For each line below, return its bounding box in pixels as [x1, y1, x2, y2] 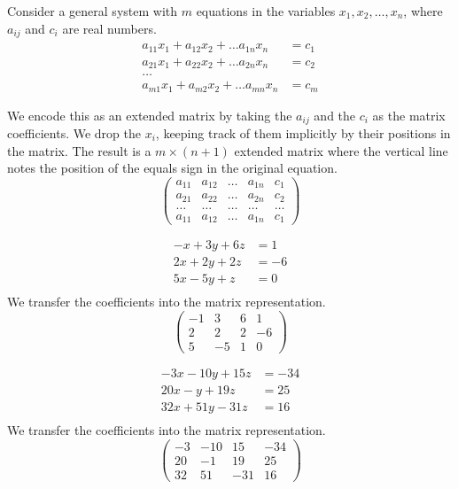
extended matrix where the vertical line [234, 141, 448, 159]
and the [314, 105, 356, 124]
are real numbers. [62, 19, 157, 37]
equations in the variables [196, 2, 336, 19]
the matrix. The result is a [7, 141, 151, 159]
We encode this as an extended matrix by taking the [7, 105, 292, 124]
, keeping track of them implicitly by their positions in [155, 123, 451, 142]
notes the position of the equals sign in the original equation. [7, 159, 338, 177]
